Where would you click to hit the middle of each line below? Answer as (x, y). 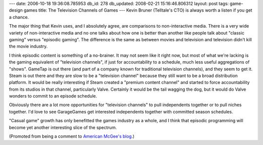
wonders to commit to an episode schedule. (53, 96)
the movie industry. (28, 47)
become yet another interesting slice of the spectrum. (63, 127)
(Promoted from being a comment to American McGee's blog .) (72, 136)
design (16, 10)
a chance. (19, 17)
